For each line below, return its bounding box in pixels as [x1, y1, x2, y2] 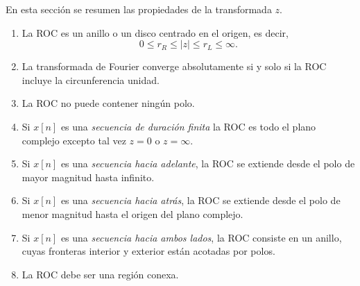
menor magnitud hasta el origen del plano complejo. [22, 206, 243, 221]
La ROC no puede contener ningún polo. [22, 96, 195, 110]
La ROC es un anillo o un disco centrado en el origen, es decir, [22, 25, 289, 40]
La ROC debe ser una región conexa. [22, 267, 179, 281]
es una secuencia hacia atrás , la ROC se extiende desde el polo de [60, 193, 341, 208]
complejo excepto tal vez [22, 133, 126, 147]
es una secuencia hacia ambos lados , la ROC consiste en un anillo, [60, 230, 342, 244]
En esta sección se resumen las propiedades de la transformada [6, 2, 272, 16]
